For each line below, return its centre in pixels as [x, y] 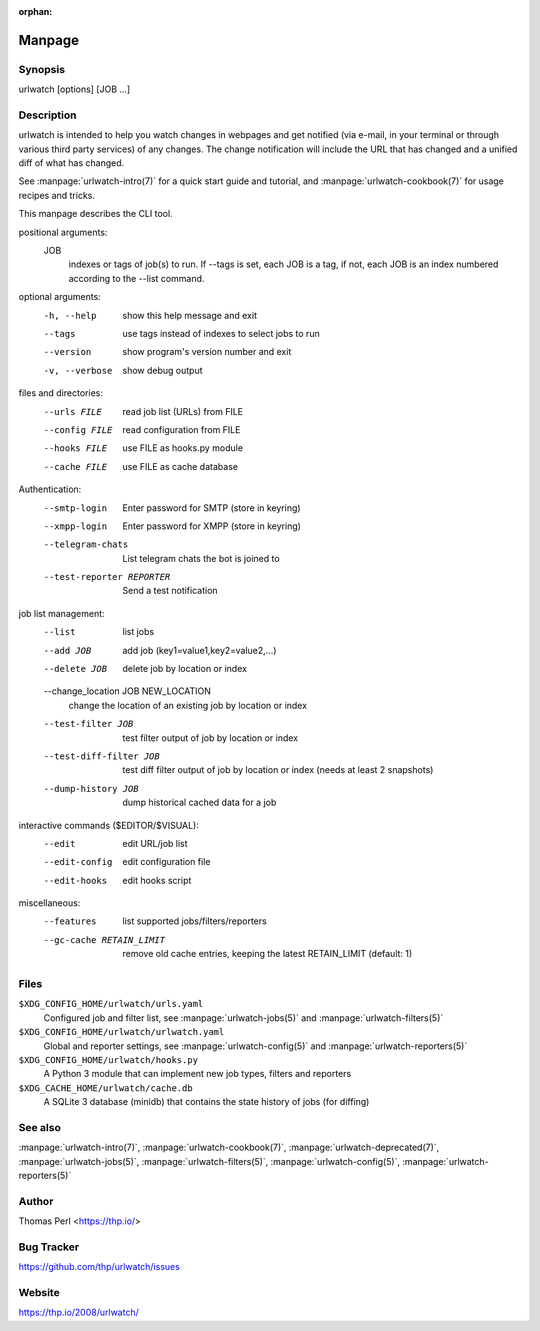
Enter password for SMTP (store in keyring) [211, 507]
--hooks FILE [75, 448]
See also [40, 1127]
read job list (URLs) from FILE [183, 411]
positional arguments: [63, 232]
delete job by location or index [184, 669]
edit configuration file [166, 862]
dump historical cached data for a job [199, 802]
